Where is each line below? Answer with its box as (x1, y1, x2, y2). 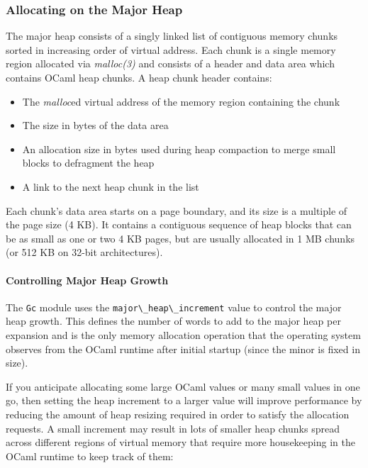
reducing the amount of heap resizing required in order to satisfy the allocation (6, 406, 350, 421)
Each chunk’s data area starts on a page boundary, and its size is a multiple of (6, 203, 347, 218)
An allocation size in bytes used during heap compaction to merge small (22, 141, 336, 156)
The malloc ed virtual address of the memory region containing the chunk (22, 94, 340, 108)
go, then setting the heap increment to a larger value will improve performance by (6, 393, 362, 408)
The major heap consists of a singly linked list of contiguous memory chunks (6, 28, 338, 43)
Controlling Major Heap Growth (6, 272, 169, 287)
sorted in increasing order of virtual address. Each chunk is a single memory (6, 42, 336, 57)
